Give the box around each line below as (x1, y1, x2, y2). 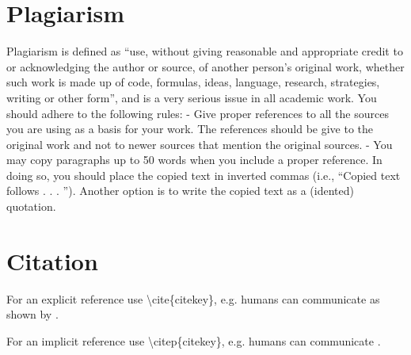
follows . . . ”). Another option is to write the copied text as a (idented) (6, 182, 354, 199)
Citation (6, 244, 98, 277)
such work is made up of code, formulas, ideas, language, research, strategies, (6, 74, 380, 90)
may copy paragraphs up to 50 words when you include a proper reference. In (6, 151, 382, 168)
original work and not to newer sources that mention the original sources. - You (6, 136, 393, 152)
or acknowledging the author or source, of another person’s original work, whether (6, 58, 405, 74)
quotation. (6, 198, 56, 215)
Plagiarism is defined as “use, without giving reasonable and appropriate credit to (6, 43, 403, 59)
